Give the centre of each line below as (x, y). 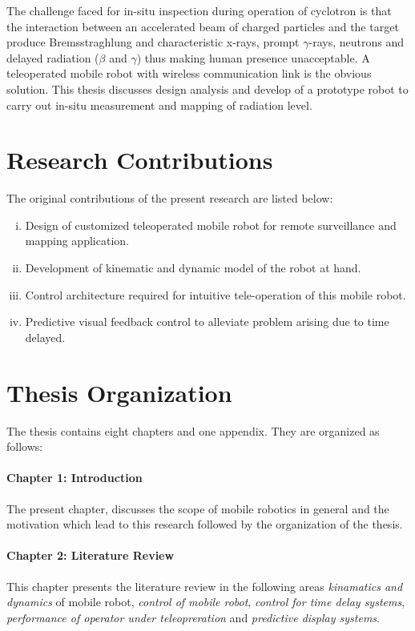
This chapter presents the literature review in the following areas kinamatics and (205, 586)
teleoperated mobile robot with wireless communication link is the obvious (189, 73)
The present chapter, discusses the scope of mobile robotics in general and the (198, 508)
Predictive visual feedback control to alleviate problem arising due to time (207, 322)
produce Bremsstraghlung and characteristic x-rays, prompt (153, 42)
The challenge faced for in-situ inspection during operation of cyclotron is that (199, 10)
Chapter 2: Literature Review (91, 555)
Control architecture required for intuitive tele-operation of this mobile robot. (216, 294)
